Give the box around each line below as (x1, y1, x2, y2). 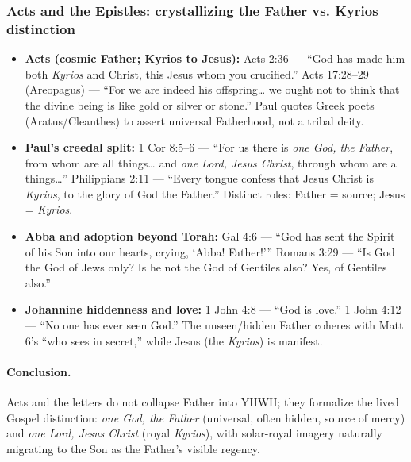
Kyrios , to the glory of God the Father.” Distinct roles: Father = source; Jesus (25, 185, 405, 202)
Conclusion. (6, 363, 71, 379)
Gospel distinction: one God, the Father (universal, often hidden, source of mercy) (6, 409, 405, 425)
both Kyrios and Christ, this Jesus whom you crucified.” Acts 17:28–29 (25, 65, 369, 82)
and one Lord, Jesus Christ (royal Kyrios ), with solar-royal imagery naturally (6, 425, 382, 441)
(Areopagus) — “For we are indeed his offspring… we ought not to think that (25, 81, 400, 98)
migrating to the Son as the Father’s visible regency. (6, 440, 260, 456)
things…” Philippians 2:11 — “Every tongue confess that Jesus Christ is (25, 170, 375, 187)
